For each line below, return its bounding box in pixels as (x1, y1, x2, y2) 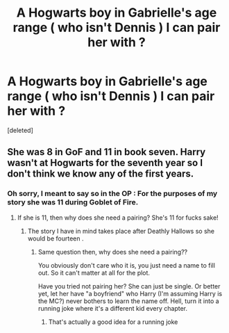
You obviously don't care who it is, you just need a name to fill (37, 261, 215, 269)
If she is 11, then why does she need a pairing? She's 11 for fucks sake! (17, 213, 219, 222)
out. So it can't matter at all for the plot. (37, 268, 151, 277)
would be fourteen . (27, 234, 84, 243)
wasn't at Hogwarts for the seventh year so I (7, 157, 203, 169)
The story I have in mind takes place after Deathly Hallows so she (27, 227, 215, 235)
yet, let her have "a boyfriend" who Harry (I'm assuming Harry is (37, 289, 223, 298)
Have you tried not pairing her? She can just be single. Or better (37, 282, 221, 290)
